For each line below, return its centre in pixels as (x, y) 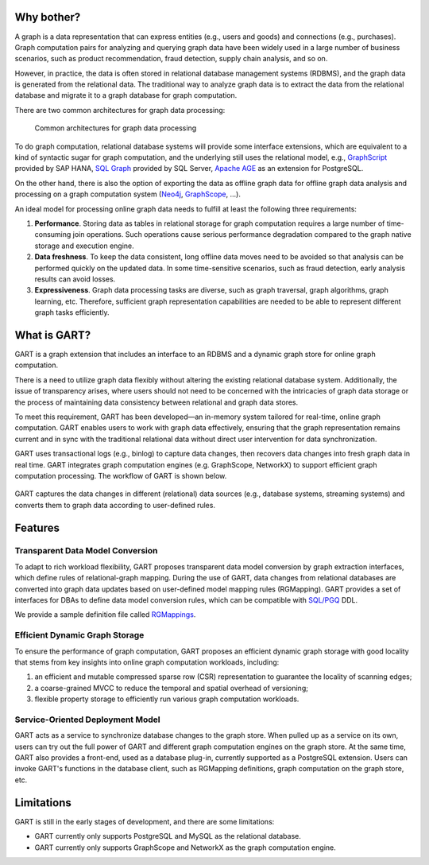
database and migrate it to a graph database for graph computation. (126, 95)
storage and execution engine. (84, 246)
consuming (53, 235)
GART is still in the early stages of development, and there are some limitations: (145, 821)
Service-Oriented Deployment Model (87, 720)
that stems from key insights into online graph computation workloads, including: (147, 662)
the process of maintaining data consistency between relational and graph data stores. (157, 402)
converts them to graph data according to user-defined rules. (115, 505)
